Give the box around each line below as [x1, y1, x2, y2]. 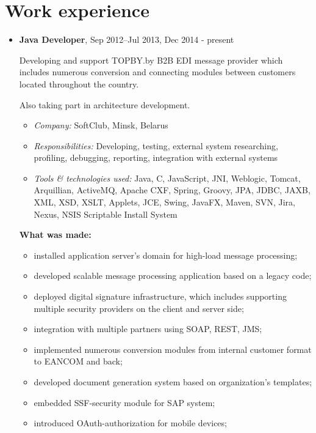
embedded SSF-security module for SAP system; [34, 396, 215, 409]
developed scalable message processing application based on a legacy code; [34, 269, 312, 282]
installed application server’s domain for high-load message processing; [34, 248, 298, 261]
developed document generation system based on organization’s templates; [34, 376, 312, 388]
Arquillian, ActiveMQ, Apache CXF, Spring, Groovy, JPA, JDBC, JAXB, [34, 183, 311, 196]
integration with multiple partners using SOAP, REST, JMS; [34, 322, 262, 335]
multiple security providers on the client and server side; [34, 302, 244, 314]
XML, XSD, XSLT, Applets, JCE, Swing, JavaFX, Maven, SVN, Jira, [34, 196, 295, 209]
